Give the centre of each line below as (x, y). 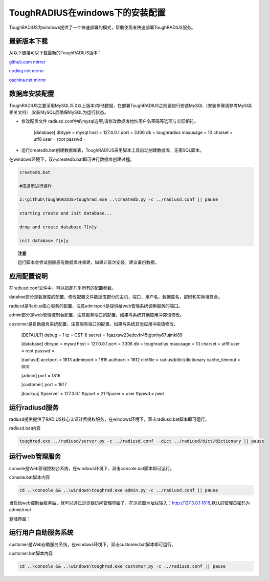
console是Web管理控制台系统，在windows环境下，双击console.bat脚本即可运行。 (92, 468)
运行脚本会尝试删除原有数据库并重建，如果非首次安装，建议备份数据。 (88, 262)
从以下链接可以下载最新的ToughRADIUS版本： (56, 53)
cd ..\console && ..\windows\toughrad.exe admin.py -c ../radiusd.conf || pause (119, 490)
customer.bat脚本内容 (31, 553)
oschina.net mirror (28, 80)
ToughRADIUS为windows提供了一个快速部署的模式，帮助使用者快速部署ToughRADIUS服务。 (102, 27)
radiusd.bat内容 (25, 428)
